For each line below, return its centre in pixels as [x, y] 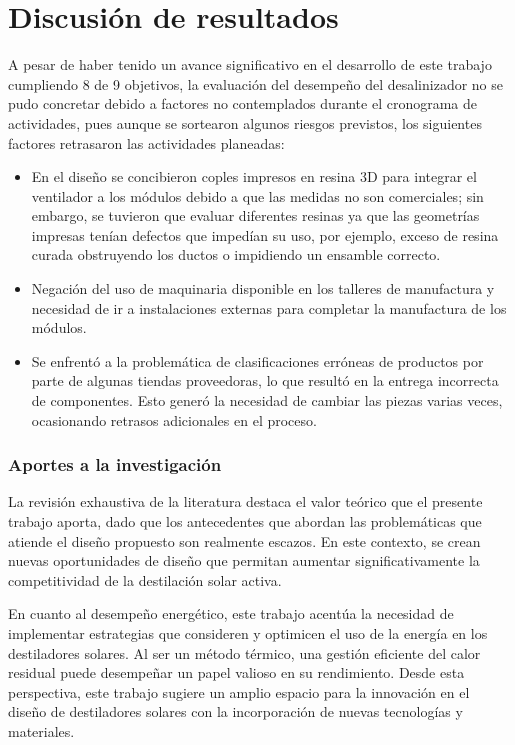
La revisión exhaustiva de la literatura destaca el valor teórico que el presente [245, 501]
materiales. [41, 730]
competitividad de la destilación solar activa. [145, 579]
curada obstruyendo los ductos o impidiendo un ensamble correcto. [236, 254]
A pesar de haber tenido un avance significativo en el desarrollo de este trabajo [250, 64]
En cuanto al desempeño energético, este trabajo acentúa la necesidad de [231, 613]
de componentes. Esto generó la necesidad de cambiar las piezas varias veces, [267, 400]
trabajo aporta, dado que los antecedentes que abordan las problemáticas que [245, 521]
